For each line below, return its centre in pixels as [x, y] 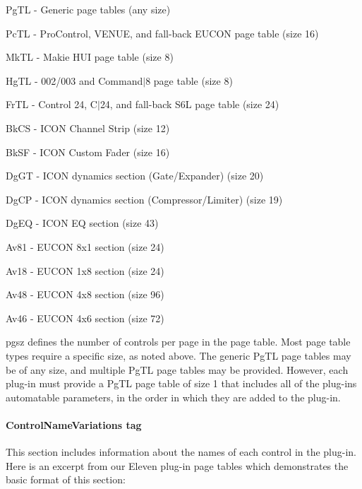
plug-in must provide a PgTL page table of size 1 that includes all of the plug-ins [181, 383]
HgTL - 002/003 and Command [74, 80]
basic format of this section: [66, 479]
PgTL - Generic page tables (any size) [88, 9]
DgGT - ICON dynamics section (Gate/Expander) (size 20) [135, 176]
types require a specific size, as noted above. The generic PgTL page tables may [179, 355]
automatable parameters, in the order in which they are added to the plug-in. [173, 397]
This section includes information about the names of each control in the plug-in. [181, 452]
